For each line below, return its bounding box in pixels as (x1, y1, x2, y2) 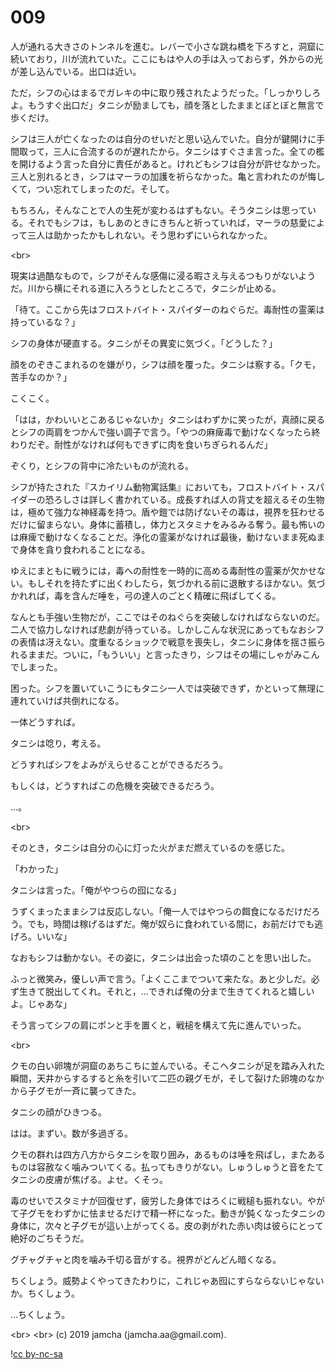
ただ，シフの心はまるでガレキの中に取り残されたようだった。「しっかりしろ (10, 86, 322, 98)
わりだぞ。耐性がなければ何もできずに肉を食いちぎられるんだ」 (10, 438, 273, 450)
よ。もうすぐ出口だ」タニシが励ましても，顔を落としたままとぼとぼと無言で (10, 99, 325, 111)
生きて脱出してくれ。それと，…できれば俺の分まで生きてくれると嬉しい (18, 985, 315, 997)
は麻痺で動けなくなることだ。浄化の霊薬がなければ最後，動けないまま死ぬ (10, 531, 317, 543)
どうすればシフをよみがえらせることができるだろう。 (10, 758, 228, 770)
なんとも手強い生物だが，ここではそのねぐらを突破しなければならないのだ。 (10, 611, 325, 623)
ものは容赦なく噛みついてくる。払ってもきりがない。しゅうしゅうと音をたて (10, 1161, 325, 1173)
